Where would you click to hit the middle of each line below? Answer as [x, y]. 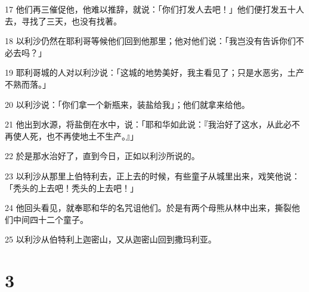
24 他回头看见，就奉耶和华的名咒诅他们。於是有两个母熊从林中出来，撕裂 [148, 208]
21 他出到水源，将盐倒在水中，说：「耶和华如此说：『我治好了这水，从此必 [148, 124]
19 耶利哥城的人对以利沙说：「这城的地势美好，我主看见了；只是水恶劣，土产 [154, 72]
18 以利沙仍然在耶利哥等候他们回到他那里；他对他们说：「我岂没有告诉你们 [150, 41]
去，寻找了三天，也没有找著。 [63, 21]
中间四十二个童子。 [50, 219]
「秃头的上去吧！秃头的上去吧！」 [72, 187]
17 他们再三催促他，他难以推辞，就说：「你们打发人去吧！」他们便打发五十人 [154, 9]
